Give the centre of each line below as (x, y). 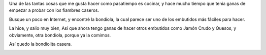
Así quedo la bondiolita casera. (41, 44)
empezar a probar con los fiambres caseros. (54, 10)
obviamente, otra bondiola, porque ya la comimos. (60, 35)
